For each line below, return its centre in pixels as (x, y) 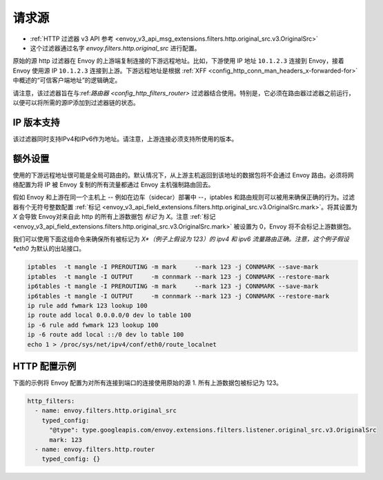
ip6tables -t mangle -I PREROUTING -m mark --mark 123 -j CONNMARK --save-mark (173, 286)
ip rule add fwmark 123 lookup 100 (87, 305)
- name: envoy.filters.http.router (95, 449)
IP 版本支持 (36, 122)
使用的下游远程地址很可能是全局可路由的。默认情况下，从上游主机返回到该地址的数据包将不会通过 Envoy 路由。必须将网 (183, 175)
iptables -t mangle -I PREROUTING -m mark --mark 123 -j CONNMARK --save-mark (173, 267)
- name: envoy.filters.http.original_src (106, 411)
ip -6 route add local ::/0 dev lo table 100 (106, 335)
